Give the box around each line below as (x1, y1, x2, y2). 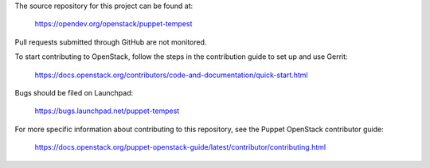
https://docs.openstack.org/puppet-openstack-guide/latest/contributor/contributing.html (34, 143, 326, 152)
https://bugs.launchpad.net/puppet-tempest (34, 106, 180, 115)
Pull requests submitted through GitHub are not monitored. (14, 37, 207, 47)
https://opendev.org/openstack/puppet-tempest (34, 19, 193, 29)
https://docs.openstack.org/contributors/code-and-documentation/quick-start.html (34, 70, 308, 80)
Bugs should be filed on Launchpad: (14, 88, 134, 97)
